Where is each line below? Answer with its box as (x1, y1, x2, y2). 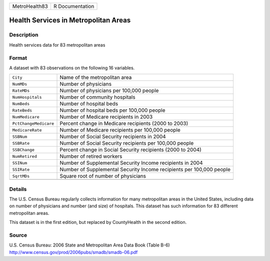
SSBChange (12, 147, 35, 152)
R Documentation (53, 3, 94, 10)
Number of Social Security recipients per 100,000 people (59, 140, 194, 147)
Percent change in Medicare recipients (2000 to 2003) (59, 120, 188, 127)
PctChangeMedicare (12, 121, 54, 126)
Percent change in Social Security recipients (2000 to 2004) (59, 146, 202, 153)
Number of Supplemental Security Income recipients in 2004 (59, 159, 203, 166)
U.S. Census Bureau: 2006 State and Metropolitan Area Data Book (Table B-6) (9, 242, 170, 248)
